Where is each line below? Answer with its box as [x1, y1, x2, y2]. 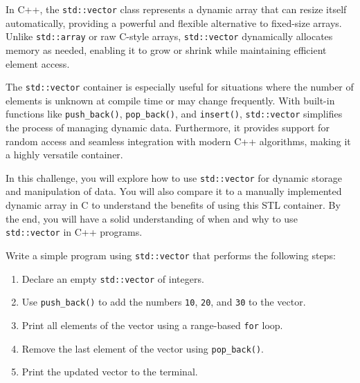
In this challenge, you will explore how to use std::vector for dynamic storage [6, 170, 342, 185]
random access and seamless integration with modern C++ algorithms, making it [6, 133, 351, 148]
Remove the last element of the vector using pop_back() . [21, 341, 264, 355]
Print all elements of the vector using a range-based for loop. [21, 317, 283, 332]
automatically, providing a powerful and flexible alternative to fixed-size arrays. [6, 15, 342, 30]
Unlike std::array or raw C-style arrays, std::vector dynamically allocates [6, 29, 333, 44]
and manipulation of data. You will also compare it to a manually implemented [6, 184, 342, 198]
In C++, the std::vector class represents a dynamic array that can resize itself [6, 2, 347, 16]
